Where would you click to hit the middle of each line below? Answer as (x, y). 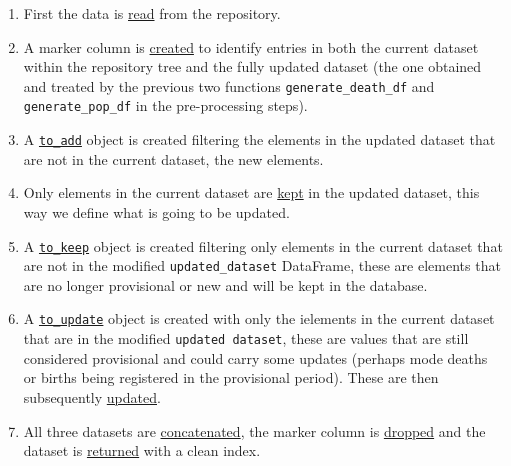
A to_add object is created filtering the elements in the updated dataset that (259, 139)
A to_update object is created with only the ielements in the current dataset (259, 318)
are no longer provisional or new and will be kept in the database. (225, 284)
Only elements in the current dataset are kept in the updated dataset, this (251, 192)
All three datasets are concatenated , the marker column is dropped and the (254, 430)
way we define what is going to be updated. (156, 211)
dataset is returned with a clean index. (142, 450)
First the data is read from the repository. (152, 13)
